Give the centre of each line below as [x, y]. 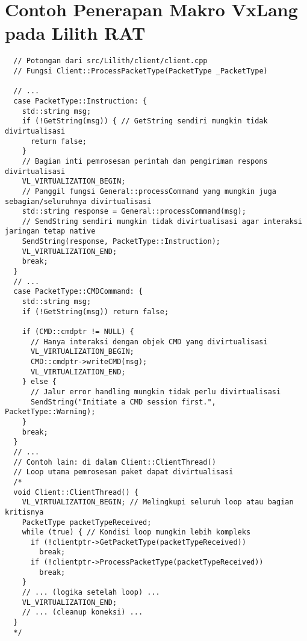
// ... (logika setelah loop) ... [91, 593]
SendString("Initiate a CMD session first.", [123, 402]
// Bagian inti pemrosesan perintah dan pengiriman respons [145, 161]
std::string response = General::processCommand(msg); [134, 212]
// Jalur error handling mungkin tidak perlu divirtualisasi [156, 392]
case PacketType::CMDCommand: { [78, 292]
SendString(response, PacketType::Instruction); [121, 242]
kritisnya [24, 512]
